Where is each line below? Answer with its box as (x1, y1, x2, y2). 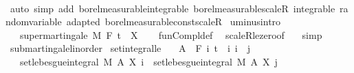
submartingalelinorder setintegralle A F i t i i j (10, 41, 250, 55)
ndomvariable (5, 14, 62, 29)
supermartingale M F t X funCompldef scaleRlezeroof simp (19, 27, 322, 42)
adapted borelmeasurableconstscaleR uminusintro (66, 14, 281, 29)
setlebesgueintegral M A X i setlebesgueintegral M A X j (19, 54, 278, 68)
